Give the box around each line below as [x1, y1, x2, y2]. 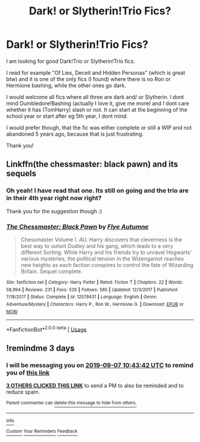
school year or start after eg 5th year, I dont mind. [6, 112, 128, 119]
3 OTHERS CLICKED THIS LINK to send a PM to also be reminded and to [6, 382, 184, 389]
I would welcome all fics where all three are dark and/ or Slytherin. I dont [6, 93, 185, 100]
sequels [6, 168, 37, 179]
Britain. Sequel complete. [20, 268, 83, 275]
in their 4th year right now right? [6, 194, 102, 202]
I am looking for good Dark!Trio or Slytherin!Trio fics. [6, 57, 136, 65]
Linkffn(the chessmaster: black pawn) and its [6, 159, 179, 170]
